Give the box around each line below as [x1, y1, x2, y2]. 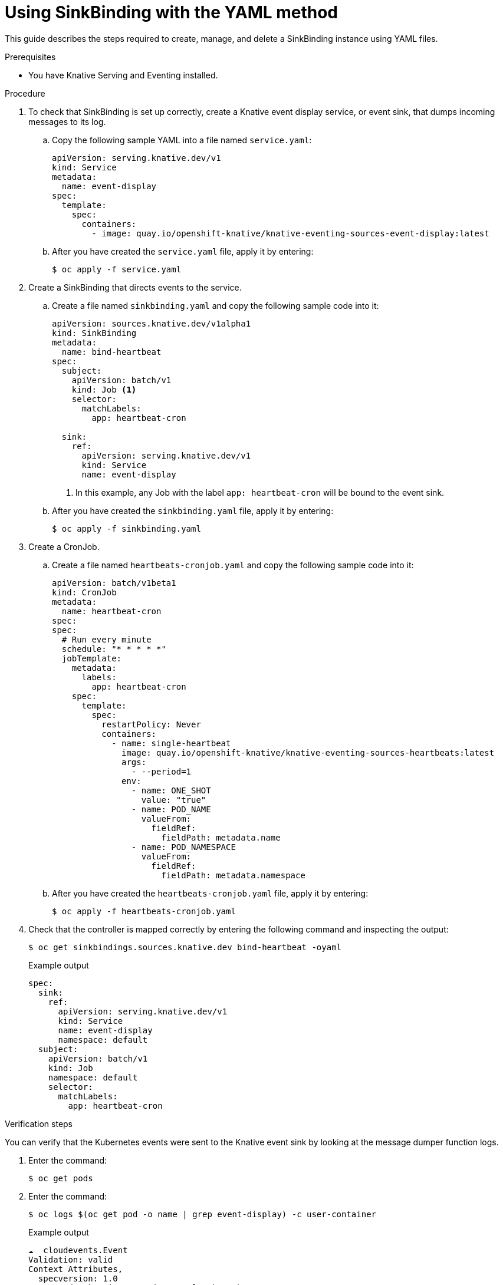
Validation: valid [28, 1254, 113, 1264]
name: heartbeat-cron [61, 606, 162, 616]
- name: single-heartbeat [111, 738, 231, 748]
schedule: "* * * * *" [61, 644, 166, 654]
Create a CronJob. [28, 541, 100, 552]
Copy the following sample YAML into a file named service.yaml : [52, 134, 312, 145]
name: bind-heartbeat [61, 347, 162, 357]
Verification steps [5, 1118, 73, 1129]
